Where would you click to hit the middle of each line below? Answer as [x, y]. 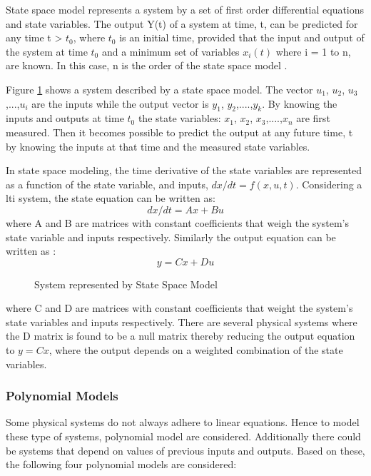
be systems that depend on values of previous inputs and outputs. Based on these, [185, 450]
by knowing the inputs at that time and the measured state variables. [158, 146]
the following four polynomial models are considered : [121, 464]
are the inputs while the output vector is [120, 103]
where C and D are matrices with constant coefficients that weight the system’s [179, 308]
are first [313, 118]
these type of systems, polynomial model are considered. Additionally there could [183, 436]
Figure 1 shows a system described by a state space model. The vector [159, 89]
